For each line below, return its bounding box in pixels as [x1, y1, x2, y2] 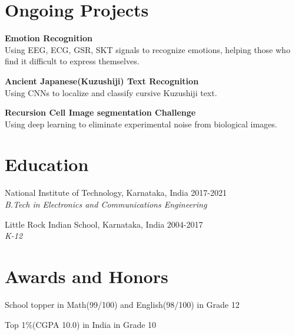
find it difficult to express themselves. [5, 55, 140, 67]
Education [5, 152, 89, 176]
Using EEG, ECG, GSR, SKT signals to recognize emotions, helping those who [5, 43, 290, 55]
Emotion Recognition [5, 32, 92, 44]
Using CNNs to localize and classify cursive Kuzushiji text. [5, 86, 217, 98]
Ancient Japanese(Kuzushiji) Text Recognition [5, 74, 199, 87]
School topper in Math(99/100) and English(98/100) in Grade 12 [5, 298, 240, 310]
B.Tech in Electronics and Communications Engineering [5, 198, 207, 210]
